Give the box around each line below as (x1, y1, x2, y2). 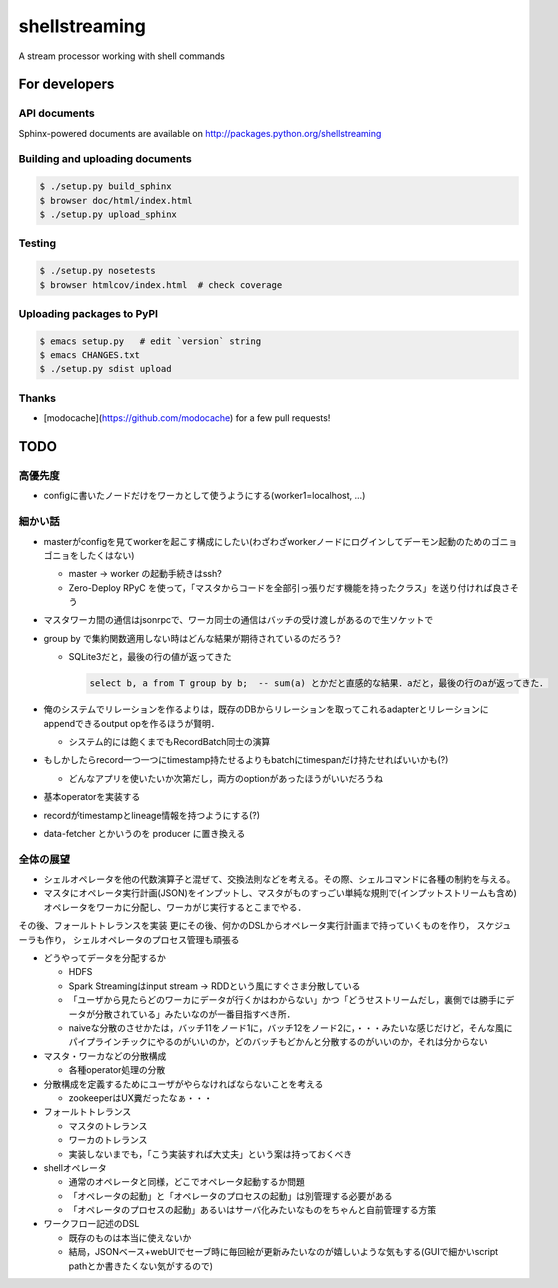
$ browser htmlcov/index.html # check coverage (39, 279, 283, 290)
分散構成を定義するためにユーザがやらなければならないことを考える (43, 1078, 324, 1090)
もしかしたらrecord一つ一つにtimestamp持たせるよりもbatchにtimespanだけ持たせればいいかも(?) (43, 754, 449, 766)
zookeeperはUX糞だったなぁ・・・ (68, 1091, 213, 1104)
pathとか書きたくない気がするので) (68, 1260, 214, 1272)
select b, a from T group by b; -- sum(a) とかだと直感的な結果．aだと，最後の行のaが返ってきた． (89, 678, 549, 689)
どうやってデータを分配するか (43, 952, 167, 964)
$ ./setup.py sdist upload (39, 363, 172, 375)
